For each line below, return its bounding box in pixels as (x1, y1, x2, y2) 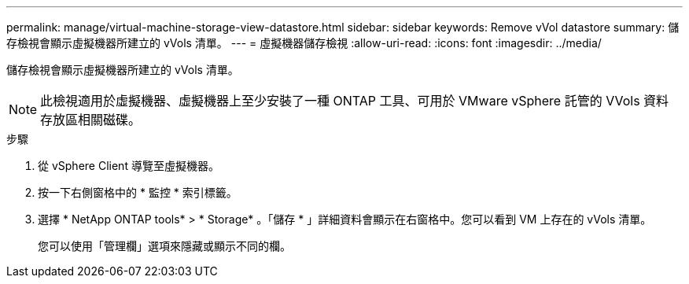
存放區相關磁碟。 (40, 112, 142, 127)
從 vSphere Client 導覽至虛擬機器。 (38, 159, 219, 172)
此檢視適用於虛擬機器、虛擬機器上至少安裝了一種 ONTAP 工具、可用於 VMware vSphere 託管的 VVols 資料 (40, 93, 669, 109)
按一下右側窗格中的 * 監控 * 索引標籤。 (38, 186, 238, 199)
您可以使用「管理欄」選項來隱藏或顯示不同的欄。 (38, 239, 291, 253)
